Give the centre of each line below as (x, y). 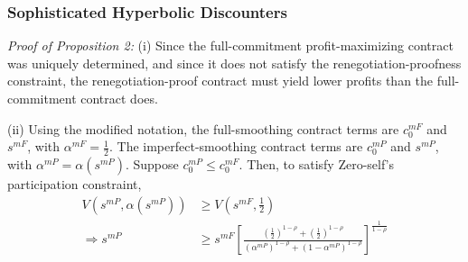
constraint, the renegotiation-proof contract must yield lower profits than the (220, 81)
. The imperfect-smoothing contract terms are (236, 146)
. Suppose (152, 164)
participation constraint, (75, 184)
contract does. (119, 98)
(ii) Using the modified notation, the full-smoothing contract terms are (203, 128)
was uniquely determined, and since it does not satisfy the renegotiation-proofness (234, 63)
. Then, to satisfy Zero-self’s (317, 164)
